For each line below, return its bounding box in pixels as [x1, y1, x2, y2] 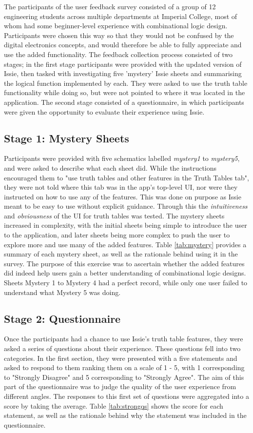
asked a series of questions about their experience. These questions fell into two [4, 343, 241, 354]
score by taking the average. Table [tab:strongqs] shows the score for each [4, 400, 223, 411]
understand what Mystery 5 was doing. [4, 287, 121, 297]
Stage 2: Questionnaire [4, 311, 121, 326]
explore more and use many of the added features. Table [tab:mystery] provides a [4, 239, 247, 249]
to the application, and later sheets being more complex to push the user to [4, 230, 230, 240]
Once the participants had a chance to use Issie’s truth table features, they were [4, 334, 243, 344]
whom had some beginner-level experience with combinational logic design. [4, 20, 228, 31]
